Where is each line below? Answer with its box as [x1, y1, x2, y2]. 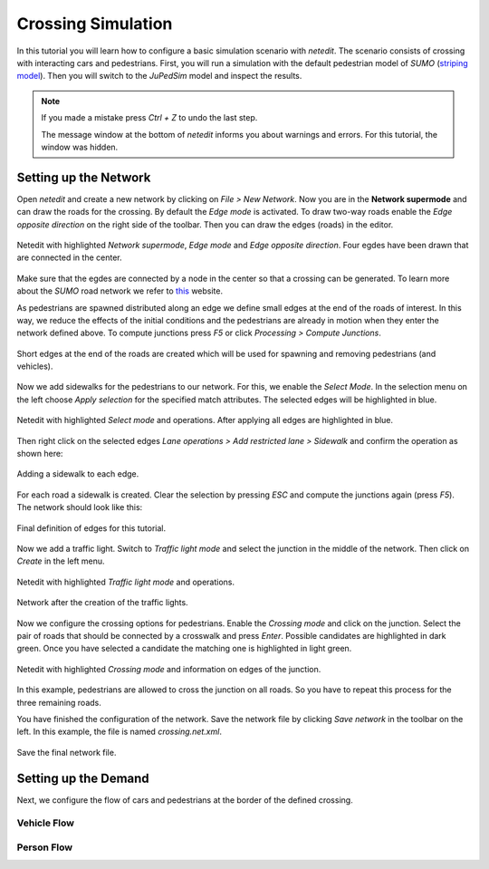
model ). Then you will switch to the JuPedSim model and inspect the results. [16, 71, 302, 82]
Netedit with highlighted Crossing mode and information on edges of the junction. [16, 663, 321, 674]
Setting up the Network [16, 169, 151, 185]
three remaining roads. [16, 697, 101, 708]
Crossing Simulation [16, 14, 173, 34]
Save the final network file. [16, 747, 117, 758]
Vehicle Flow [16, 816, 75, 829]
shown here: [16, 449, 63, 459]
